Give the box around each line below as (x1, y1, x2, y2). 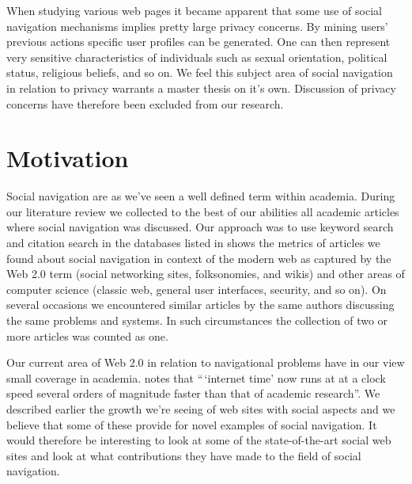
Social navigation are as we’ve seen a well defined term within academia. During (6, 188, 395, 204)
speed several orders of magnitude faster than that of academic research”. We (6, 385, 380, 402)
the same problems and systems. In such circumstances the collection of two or (6, 312, 388, 329)
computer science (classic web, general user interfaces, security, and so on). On (6, 280, 387, 297)
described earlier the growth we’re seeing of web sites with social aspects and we (6, 401, 395, 417)
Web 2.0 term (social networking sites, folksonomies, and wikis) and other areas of (6, 265, 405, 282)
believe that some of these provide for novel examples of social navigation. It (6, 416, 377, 433)
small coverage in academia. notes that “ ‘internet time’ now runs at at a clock (6, 369, 386, 386)
